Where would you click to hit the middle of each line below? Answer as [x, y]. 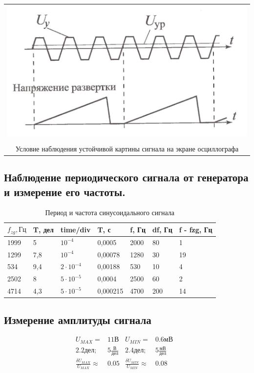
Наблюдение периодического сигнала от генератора [126, 177]
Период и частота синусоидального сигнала [110, 212]
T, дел [43, 229]
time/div [75, 229]
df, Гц [162, 229]
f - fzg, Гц [196, 229]
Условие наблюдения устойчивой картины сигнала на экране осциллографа [127, 148]
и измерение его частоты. [65, 191]
